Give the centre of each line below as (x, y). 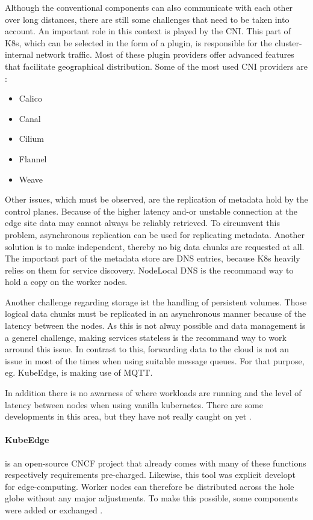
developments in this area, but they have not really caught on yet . (128, 416)
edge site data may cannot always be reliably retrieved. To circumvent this (142, 223)
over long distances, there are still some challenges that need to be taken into (147, 19)
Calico (30, 98)
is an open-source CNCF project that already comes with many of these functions (156, 463)
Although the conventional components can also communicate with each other (149, 7)
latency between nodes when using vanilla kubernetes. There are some (134, 404)
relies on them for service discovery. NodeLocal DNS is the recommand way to (149, 270)
